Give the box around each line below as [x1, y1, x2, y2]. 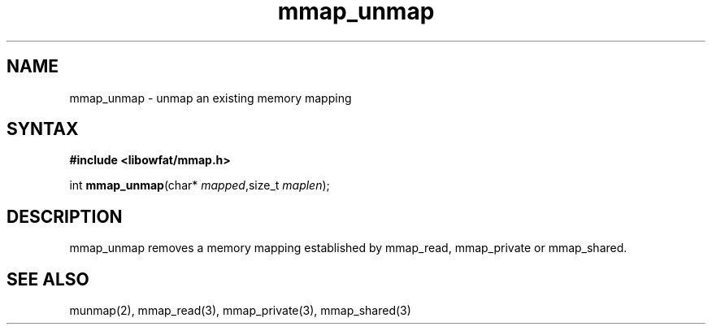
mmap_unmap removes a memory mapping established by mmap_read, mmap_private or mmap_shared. [69, 241, 627, 255]
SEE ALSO [7, 268, 89, 290]
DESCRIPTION [7, 206, 123, 227]
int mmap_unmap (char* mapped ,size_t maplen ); [69, 178, 330, 193]
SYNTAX [7, 119, 79, 140]
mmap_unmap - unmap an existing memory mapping [69, 90, 352, 105]
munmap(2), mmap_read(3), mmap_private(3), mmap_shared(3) [69, 303, 411, 318]
